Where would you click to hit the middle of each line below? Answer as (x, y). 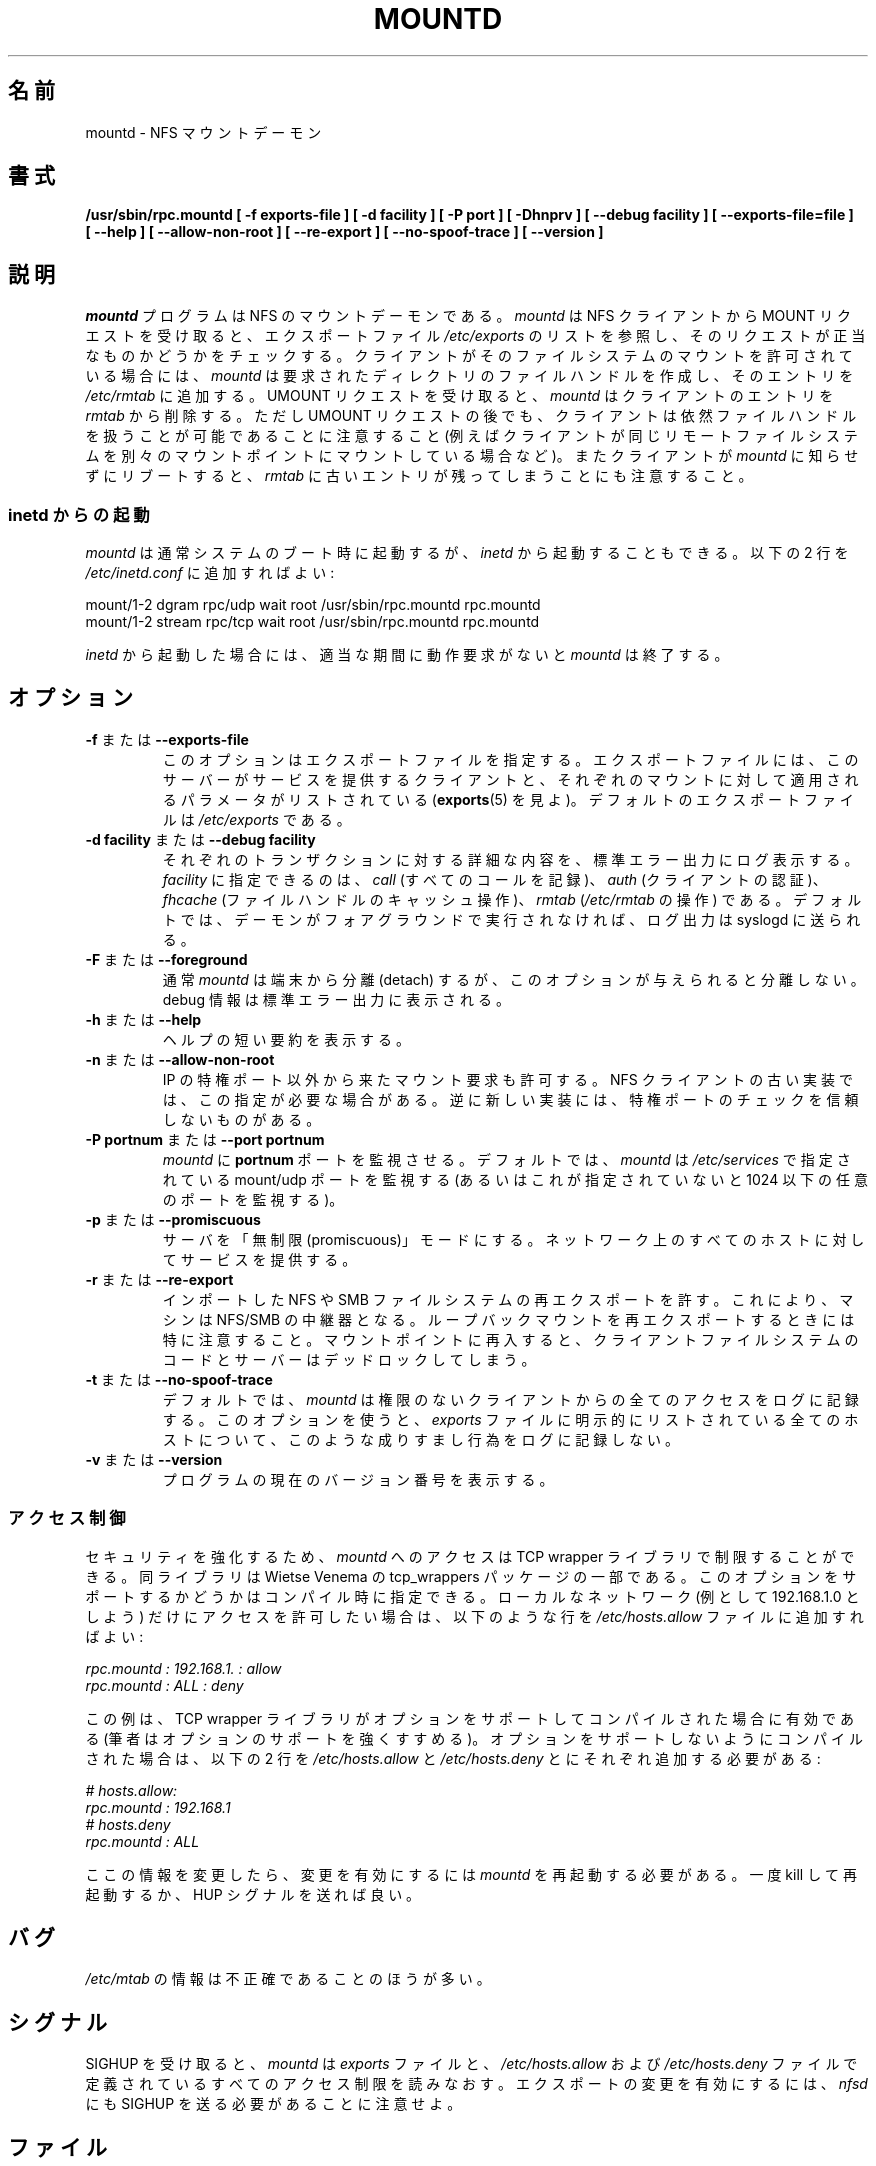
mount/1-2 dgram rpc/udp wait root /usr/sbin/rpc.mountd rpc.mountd (313, 605)
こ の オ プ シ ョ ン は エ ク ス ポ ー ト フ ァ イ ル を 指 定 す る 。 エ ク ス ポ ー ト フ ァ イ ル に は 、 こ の (510, 759)
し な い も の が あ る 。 (241, 1119)
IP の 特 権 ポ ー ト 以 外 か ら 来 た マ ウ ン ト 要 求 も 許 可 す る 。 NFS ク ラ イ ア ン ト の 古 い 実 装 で (507, 1079)
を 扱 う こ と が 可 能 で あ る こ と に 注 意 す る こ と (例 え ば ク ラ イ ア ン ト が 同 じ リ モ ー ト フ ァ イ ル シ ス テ (471, 436)
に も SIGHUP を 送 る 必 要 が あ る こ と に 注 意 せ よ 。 (273, 2104)
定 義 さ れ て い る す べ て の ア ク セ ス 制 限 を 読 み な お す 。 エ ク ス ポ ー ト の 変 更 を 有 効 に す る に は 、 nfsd (476, 2084)
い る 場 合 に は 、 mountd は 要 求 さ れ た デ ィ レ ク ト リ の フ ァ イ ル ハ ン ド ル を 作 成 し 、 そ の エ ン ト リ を (469, 376)
